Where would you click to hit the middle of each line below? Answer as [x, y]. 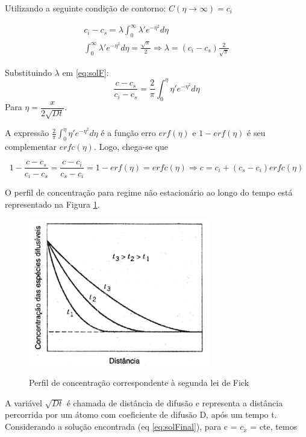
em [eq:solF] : [86, 72]
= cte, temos [274, 426]
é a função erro [128, 133]
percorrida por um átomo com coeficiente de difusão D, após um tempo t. [141, 414]
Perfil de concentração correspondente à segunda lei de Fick [139, 383]
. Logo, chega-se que [131, 146]
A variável [23, 402]
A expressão [27, 133]
